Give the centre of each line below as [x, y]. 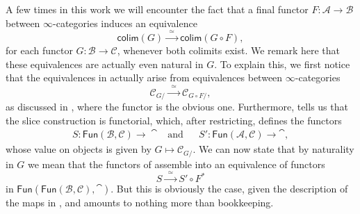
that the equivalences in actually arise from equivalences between [144, 77]
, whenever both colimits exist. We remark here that [228, 50]
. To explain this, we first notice [282, 64]
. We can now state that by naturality [273, 149]
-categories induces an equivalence [125, 23]
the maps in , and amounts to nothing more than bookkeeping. [140, 203]
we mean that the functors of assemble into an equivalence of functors [177, 164]
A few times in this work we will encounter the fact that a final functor [157, 9]
